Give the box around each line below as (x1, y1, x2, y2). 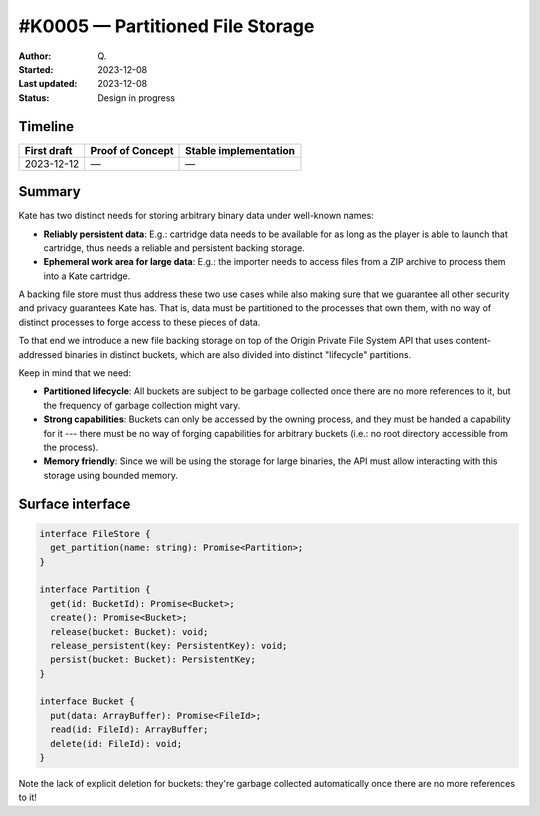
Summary (18, 183, 81, 200)
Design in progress (97, 91, 176, 104)
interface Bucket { (39, 696, 135, 707)
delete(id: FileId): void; (50, 738, 183, 749)
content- (455, 335, 492, 347)
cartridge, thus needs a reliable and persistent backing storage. (43, 241, 305, 254)
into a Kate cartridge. (43, 270, 131, 282)
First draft (24, 143, 73, 157)
